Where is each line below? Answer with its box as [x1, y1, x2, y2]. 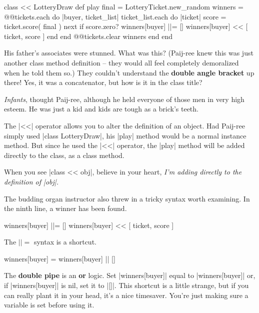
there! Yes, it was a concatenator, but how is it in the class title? [4, 77, 202, 87]
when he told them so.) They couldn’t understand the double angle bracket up [4, 67, 254, 77]
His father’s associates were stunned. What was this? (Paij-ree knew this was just [4, 47, 253, 58]
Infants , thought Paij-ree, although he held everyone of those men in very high [4, 93, 244, 104]
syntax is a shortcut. [33, 236, 96, 247]
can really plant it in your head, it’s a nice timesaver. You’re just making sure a [4, 289, 248, 300]
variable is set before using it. [4, 299, 94, 310]
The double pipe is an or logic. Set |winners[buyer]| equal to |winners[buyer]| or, [4, 270, 255, 280]
